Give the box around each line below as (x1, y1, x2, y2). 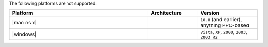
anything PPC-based (200, 22, 249, 29)
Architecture (151, 10, 182, 17)
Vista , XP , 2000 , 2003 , (200, 28, 248, 35)
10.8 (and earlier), (200, 16, 242, 23)
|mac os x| (12, 19, 37, 26)
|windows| (12, 31, 37, 38)
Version (200, 10, 220, 17)
